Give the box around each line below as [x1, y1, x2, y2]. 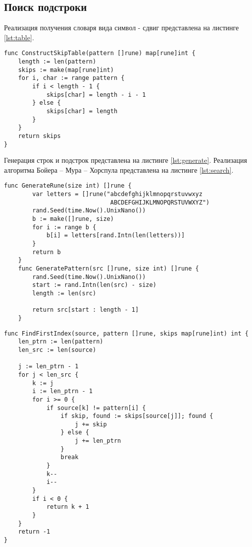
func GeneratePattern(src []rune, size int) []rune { [18, 265, 199, 273]
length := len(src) [32, 289, 97, 297]
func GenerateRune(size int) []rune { [4, 182, 132, 190]
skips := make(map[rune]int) [18, 66, 114, 73]
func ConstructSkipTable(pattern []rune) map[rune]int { [4, 50, 196, 57]
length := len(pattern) [18, 58, 97, 66]
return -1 [18, 528, 50, 536]
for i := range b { [32, 223, 97, 231]
